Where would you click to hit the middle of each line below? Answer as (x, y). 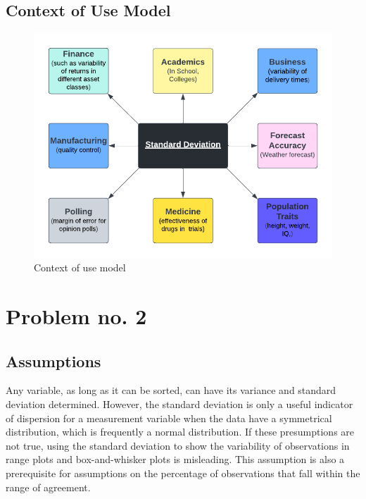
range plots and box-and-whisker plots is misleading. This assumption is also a (175, 459)
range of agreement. (48, 487)
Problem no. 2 (76, 316)
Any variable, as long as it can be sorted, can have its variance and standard (171, 390)
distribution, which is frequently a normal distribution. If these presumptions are (180, 432)
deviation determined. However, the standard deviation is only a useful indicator (179, 404)
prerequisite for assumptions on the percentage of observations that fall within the (183, 473)
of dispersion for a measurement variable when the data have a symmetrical (169, 418)
